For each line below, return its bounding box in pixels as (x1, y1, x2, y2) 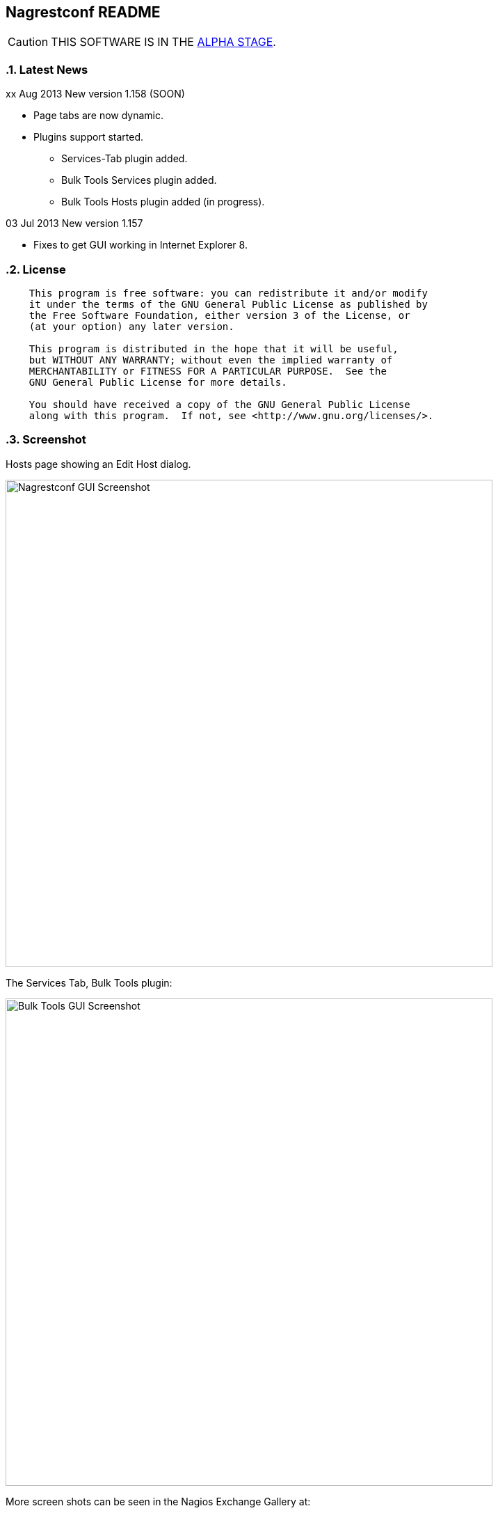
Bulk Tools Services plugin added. (61, 174, 217, 187)
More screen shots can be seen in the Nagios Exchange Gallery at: (6, 1495, 311, 1507)
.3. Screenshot (6, 432, 86, 447)
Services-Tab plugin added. (61, 152, 188, 165)
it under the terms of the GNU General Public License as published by (29, 298, 428, 310)
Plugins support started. (33, 131, 143, 143)
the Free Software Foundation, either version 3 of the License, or (29, 309, 410, 321)
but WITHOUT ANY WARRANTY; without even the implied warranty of (29, 354, 393, 366)
